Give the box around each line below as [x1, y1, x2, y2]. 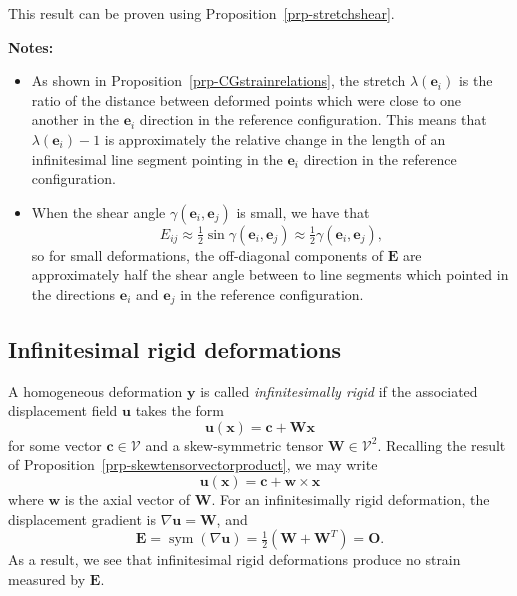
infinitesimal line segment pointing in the [31, 148, 283, 169]
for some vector [8, 434, 102, 455]
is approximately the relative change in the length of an [104, 128, 446, 149]
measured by [8, 568, 86, 589]
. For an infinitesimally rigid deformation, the [211, 488, 490, 509]
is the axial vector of [64, 488, 191, 509]
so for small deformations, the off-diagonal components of [31, 244, 383, 265]
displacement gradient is [8, 508, 156, 529]
